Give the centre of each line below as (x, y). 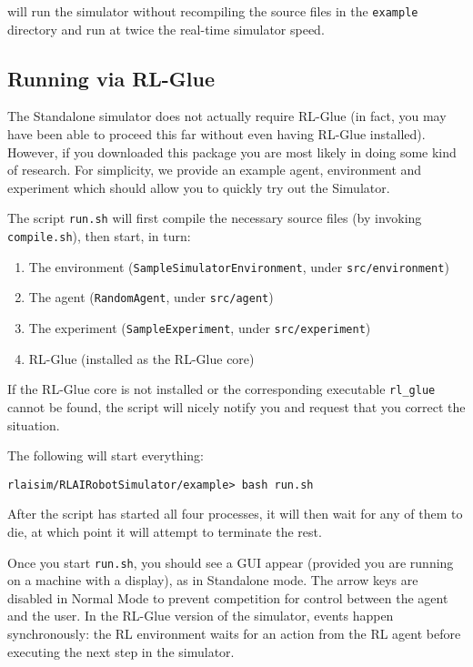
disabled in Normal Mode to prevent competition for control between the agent (228, 597)
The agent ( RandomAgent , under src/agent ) (151, 297)
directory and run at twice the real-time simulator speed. (166, 29)
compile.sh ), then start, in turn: (99, 236)
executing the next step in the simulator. (121, 651)
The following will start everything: (106, 455)
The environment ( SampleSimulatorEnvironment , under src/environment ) (239, 266)
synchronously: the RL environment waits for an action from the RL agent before (234, 634)
